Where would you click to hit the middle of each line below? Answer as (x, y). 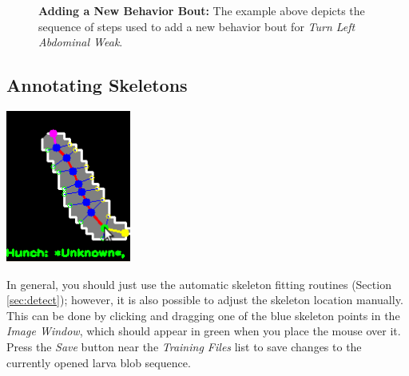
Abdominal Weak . (81, 42)
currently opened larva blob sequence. (99, 362)
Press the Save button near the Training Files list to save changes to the (184, 346)
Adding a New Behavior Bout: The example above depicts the (202, 10)
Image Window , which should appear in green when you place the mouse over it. (204, 331)
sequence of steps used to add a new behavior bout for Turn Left (197, 26)
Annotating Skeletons (97, 85)
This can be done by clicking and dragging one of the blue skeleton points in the (203, 315)
